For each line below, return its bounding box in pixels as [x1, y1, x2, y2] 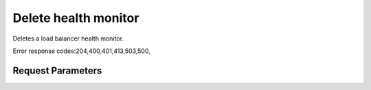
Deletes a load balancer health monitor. [12, 34, 124, 43]
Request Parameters [12, 65, 102, 76]
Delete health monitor [12, 10, 139, 25]
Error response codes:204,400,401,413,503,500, [12, 47, 150, 55]
